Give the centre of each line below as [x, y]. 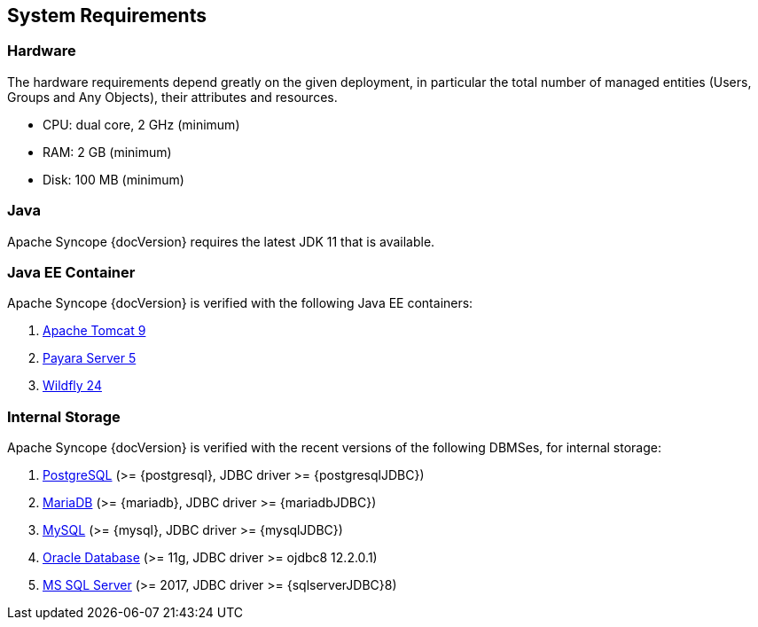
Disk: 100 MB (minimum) [113, 179]
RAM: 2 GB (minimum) [107, 152]
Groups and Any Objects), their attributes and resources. [172, 97]
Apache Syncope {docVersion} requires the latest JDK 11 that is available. [221, 241]
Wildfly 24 [72, 386]
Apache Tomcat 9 [94, 331]
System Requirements [107, 16]
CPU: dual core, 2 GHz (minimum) [141, 124]
